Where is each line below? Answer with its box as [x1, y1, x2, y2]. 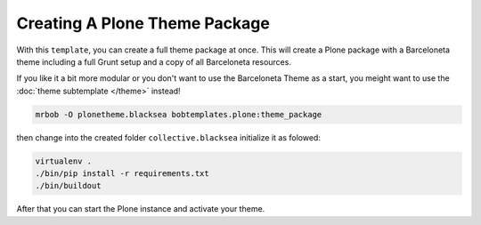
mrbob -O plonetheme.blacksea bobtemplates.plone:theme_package [35, 109, 322, 119]
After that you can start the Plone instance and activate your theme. [16, 204, 265, 214]
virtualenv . [35, 156, 93, 166]
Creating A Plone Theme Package [16, 13, 271, 33]
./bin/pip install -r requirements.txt [35, 169, 209, 179]
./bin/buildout [35, 181, 102, 191]
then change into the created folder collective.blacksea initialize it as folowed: [16, 132, 321, 142]
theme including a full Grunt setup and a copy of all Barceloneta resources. [16, 56, 291, 67]
